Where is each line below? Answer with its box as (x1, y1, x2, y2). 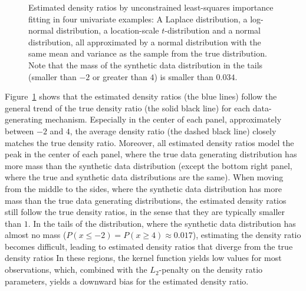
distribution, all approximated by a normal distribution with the (28, 35, 261, 48)
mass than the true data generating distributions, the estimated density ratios (5, 194, 287, 206)
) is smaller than (154, 70, 213, 82)
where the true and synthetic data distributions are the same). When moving (5, 171, 284, 183)
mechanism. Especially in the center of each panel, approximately (45, 113, 282, 125)
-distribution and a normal (164, 24, 261, 37)
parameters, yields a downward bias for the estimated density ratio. (5, 275, 249, 287)
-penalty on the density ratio (159, 263, 263, 276)
